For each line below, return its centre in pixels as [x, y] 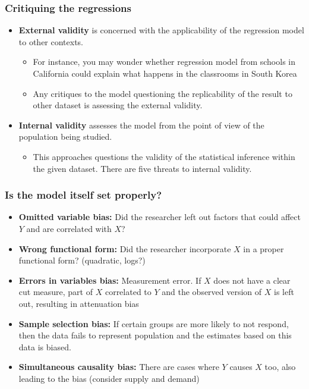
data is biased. [45, 346]
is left [284, 292]
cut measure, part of [56, 292]
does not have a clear [252, 280]
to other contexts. [51, 41]
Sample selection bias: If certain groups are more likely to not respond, [154, 323]
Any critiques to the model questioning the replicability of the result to [163, 93]
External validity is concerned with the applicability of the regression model [161, 30]
